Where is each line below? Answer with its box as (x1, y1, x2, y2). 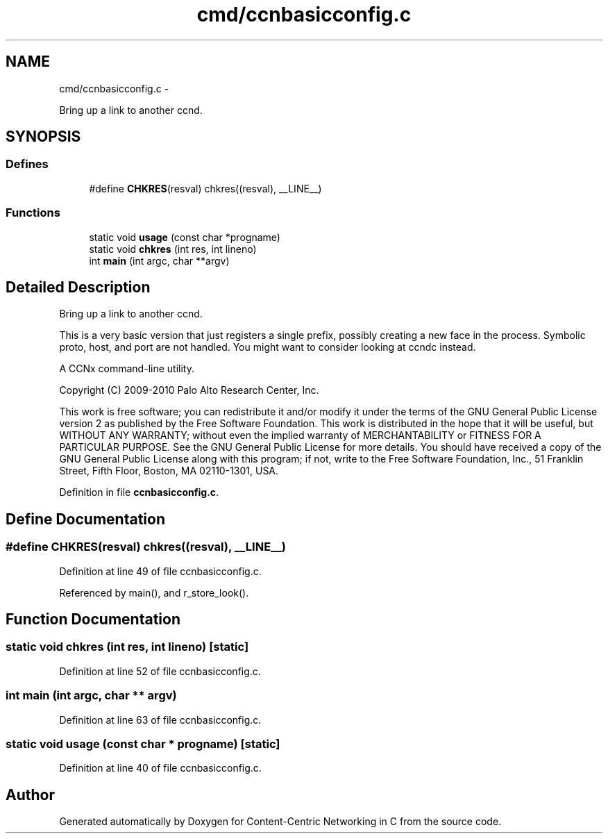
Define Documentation (6, 510, 165, 528)
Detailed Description (6, 278, 151, 296)
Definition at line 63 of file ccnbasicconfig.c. (59, 713, 262, 726)
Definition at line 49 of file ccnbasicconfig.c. (59, 565, 262, 577)
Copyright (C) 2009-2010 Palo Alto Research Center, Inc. (59, 384, 319, 397)
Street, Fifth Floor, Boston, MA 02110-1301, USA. (59, 465, 279, 477)
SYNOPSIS (6, 128, 81, 146)
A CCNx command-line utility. (59, 363, 194, 375)
